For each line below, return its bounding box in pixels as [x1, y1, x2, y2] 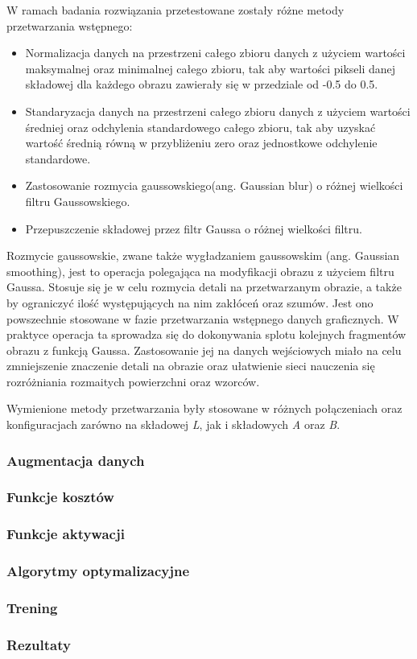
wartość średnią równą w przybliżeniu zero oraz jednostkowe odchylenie [25, 134, 378, 151]
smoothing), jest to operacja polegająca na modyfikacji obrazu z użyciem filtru [6, 262, 394, 279]
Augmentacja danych [6, 450, 145, 470]
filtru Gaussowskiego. [25, 192, 130, 209]
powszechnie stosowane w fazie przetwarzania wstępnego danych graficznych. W [6, 310, 399, 327]
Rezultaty [6, 634, 71, 654]
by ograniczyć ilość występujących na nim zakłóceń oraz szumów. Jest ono [6, 294, 374, 311]
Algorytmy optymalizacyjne [6, 561, 190, 581]
